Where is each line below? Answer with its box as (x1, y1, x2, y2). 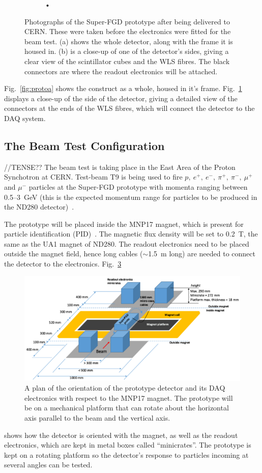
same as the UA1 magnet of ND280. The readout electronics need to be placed (4, 238, 249, 249)
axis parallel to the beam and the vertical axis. (24, 412, 170, 423)
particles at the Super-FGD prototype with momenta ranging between (28, 181, 248, 192)
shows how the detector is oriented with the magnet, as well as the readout (4, 429, 238, 440)
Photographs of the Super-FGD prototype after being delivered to (24, 16, 230, 26)
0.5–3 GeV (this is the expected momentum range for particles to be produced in (4, 191, 257, 202)
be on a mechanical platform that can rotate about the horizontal (24, 402, 229, 413)
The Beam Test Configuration (4, 137, 165, 153)
